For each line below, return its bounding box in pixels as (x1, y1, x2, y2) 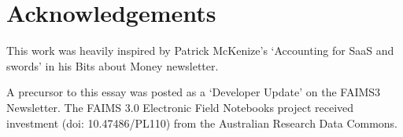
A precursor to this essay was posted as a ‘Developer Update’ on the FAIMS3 (6, 84, 381, 100)
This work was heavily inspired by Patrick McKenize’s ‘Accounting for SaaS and (6, 42, 394, 59)
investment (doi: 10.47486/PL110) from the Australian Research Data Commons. (6, 114, 398, 131)
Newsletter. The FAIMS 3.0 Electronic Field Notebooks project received (6, 99, 354, 115)
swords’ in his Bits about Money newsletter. (6, 57, 219, 74)
